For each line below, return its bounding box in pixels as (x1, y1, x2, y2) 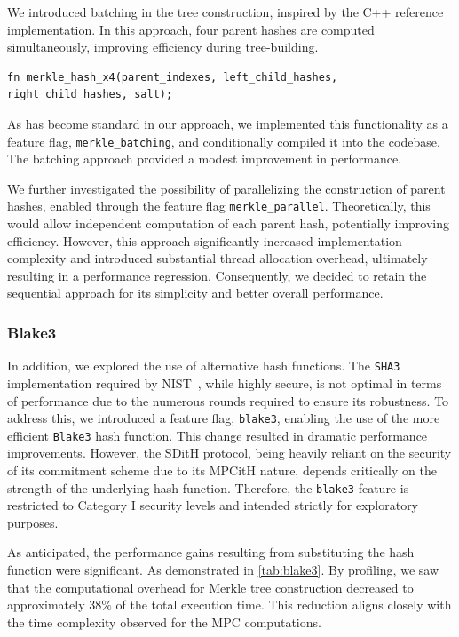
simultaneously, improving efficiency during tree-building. (7, 37, 319, 56)
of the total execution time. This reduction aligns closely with (115, 595, 452, 614)
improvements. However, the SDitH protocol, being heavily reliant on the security (7, 443, 452, 462)
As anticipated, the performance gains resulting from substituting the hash (7, 543, 415, 561)
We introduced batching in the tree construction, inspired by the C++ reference (7, 3, 444, 20)
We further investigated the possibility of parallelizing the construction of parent (7, 179, 446, 197)
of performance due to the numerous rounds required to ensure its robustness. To (7, 391, 449, 410)
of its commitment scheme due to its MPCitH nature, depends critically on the (7, 461, 437, 479)
